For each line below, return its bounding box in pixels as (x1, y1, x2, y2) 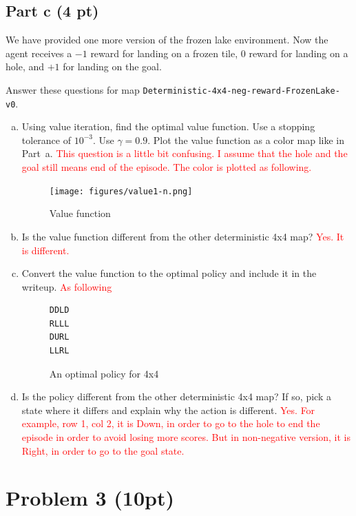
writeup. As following (21, 279, 112, 293)
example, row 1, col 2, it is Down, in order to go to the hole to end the (21, 416, 320, 431)
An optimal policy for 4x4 (49, 366, 159, 380)
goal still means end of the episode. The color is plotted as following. (21, 160, 312, 174)
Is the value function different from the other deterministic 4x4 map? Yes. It (21, 229, 344, 243)
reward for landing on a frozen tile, (90, 45, 238, 60)
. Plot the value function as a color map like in (147, 132, 345, 147)
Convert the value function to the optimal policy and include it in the (21, 266, 317, 280)
